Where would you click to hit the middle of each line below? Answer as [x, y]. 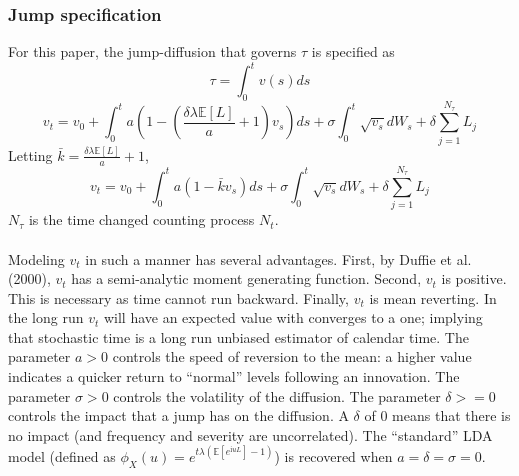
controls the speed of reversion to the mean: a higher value [292, 356]
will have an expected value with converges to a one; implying [293, 317]
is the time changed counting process [141, 219]
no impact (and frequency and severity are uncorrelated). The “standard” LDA [250, 434]
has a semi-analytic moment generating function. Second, [246, 278]
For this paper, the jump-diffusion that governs [152, 51]
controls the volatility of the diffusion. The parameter [277, 395]
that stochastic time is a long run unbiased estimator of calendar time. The [238, 336]
